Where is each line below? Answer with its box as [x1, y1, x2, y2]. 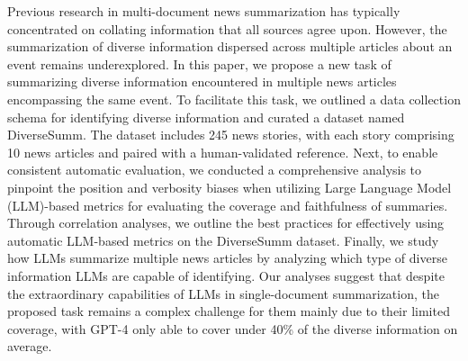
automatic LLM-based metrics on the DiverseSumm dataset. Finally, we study [7, 230, 439, 249]
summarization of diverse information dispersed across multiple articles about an [7, 37, 453, 56]
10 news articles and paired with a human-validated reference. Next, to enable [7, 142, 438, 161]
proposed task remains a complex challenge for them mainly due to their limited [7, 302, 450, 320]
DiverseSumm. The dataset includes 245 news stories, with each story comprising [7, 125, 454, 144]
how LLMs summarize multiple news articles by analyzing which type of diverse [7, 248, 447, 267]
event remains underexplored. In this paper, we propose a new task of [7, 54, 391, 73]
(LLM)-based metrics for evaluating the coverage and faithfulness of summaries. [7, 195, 448, 214]
